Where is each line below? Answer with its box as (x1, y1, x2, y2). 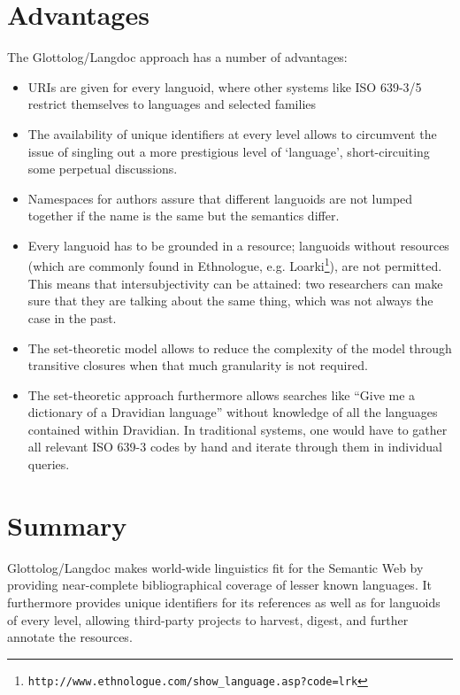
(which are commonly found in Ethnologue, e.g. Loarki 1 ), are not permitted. (27, 254, 442, 275)
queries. (27, 455, 70, 474)
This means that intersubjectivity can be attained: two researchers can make (27, 274, 443, 292)
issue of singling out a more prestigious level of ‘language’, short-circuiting (27, 142, 430, 160)
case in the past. (27, 308, 117, 327)
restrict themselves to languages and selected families (27, 95, 317, 113)
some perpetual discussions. (27, 159, 178, 178)
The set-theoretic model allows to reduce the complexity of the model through (27, 338, 452, 357)
